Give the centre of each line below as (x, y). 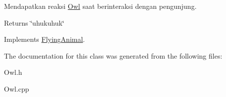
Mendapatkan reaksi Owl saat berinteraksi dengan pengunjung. (100, 6)
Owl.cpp (17, 88)
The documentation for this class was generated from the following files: (113, 55)
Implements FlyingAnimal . (45, 39)
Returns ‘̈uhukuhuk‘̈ (34, 22)
